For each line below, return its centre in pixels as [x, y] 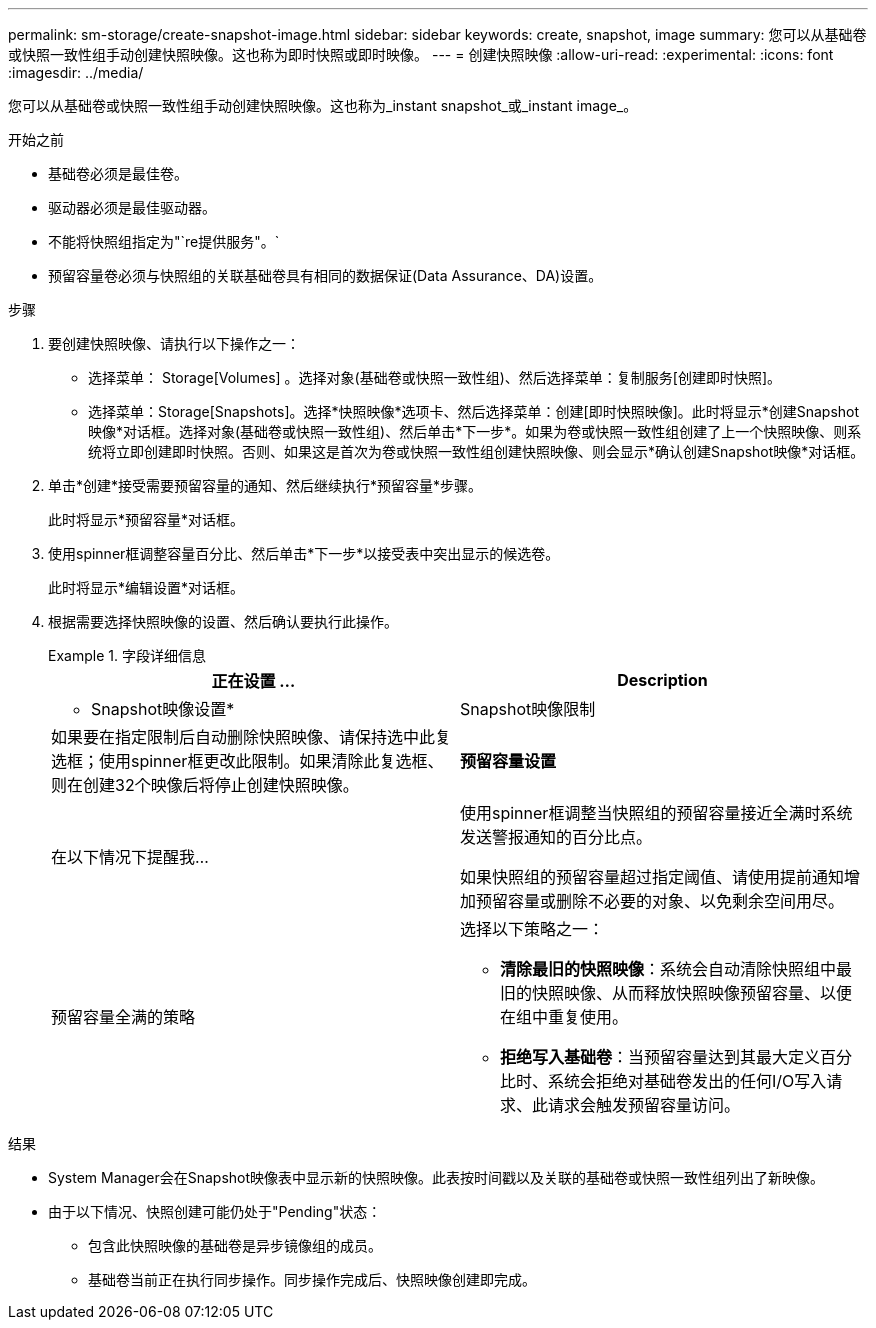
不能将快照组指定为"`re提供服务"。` [164, 241]
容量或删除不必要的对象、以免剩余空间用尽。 [676, 901]
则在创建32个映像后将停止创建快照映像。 [205, 785]
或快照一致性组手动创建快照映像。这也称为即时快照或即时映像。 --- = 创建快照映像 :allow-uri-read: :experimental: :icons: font [421, 54]
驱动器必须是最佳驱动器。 [132, 207]
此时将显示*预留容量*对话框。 [146, 519]
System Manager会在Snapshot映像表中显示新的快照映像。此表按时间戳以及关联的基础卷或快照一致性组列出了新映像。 [436, 1177]
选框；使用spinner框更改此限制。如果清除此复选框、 [247, 761]
